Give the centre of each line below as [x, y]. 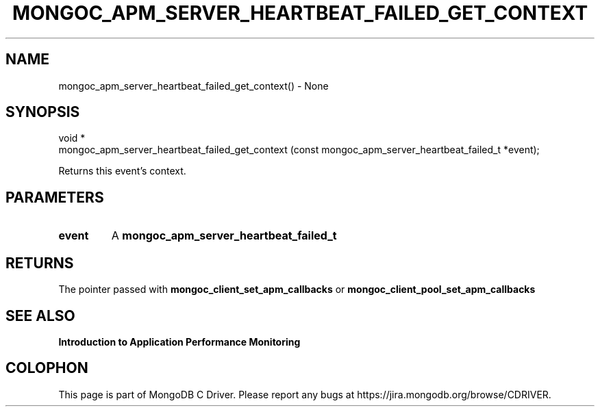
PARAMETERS [55, 197]
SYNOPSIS [43, 112]
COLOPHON [47, 368]
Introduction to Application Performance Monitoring [179, 342]
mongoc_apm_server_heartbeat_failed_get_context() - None [193, 86]
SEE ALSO [40, 316]
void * [72, 138]
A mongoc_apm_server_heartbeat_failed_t [224, 236]
